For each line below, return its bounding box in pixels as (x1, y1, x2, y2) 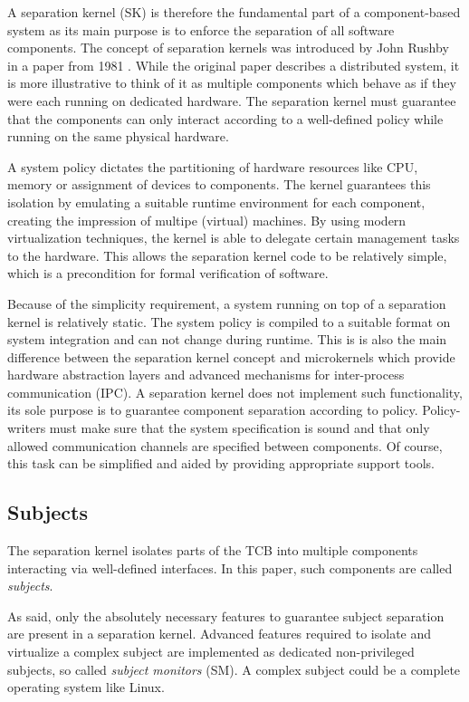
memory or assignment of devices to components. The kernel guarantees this (7, 175, 431, 194)
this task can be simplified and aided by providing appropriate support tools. (7, 454, 435, 473)
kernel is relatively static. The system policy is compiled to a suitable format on (7, 312, 451, 331)
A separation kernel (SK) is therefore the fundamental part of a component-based (7, 3, 461, 21)
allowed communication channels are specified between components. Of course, (7, 436, 443, 455)
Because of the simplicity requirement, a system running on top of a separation (7, 293, 446, 313)
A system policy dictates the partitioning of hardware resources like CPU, (7, 157, 418, 176)
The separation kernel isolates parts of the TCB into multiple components (7, 541, 418, 560)
